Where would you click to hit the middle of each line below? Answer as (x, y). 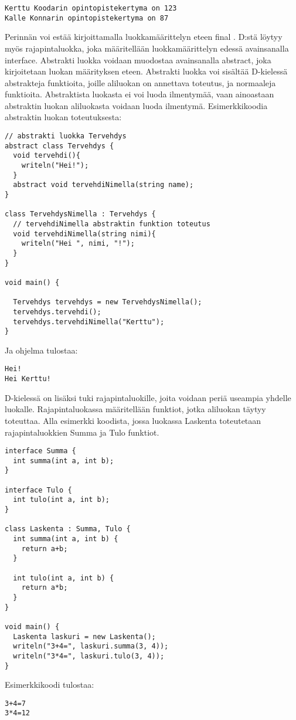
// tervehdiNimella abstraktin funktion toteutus (112, 224)
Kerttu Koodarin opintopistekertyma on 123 (91, 8)
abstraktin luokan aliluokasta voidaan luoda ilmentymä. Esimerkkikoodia (136, 105)
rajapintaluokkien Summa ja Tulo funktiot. (82, 432)
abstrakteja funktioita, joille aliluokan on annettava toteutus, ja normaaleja (140, 82)
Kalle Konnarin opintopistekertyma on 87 (87, 18)
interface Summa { (40, 451)
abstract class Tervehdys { (59, 146)
